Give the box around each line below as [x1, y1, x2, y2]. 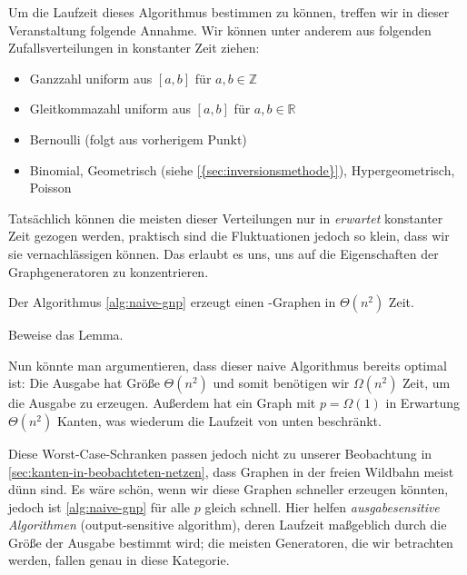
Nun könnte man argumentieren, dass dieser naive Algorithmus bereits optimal [8, 355, 447, 374]
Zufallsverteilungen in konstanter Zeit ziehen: [8, 38, 260, 57]
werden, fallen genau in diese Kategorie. [8, 550, 230, 570]
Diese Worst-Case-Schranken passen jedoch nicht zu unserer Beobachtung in [8, 443, 432, 462]
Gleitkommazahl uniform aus [29, 99, 191, 118]
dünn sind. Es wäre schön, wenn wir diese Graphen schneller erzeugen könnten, [8, 480, 449, 499]
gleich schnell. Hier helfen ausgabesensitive [204, 497, 440, 516]
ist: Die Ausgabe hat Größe [8, 373, 160, 392]
